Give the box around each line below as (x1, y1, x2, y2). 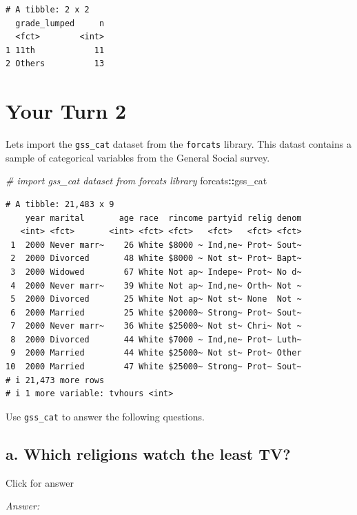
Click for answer (6, 475, 74, 489)
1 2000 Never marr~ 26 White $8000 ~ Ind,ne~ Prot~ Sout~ (10, 240, 302, 250)
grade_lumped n (15, 18, 105, 28)
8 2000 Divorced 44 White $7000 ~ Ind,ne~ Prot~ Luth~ (10, 334, 302, 344)
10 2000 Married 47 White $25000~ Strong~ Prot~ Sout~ (6, 362, 302, 372)
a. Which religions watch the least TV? (6, 443, 291, 464)
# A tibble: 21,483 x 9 (6, 199, 114, 209)
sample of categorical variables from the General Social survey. (6, 150, 270, 164)
